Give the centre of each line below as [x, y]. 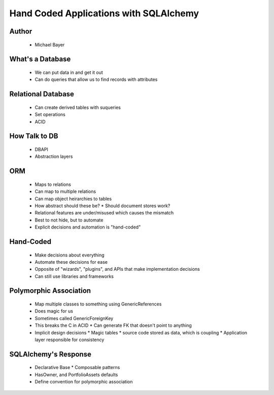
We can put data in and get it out [69, 72]
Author [21, 31]
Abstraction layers [54, 157]
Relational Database [42, 94]
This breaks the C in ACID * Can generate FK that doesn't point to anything [113, 325]
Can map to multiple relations [65, 191]
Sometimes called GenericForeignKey [74, 318]
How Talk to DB [34, 136]
